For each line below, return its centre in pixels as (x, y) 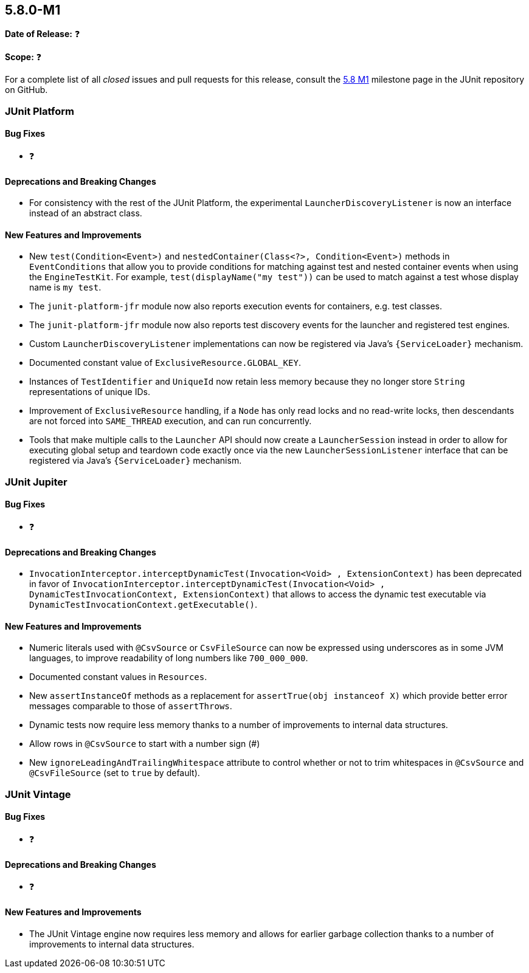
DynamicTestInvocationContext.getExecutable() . (143, 605)
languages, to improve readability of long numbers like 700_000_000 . (169, 658)
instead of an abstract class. (86, 213)
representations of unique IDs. (90, 392)
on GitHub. (26, 90)
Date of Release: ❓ (43, 34)
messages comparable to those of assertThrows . (131, 706)
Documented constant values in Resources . (118, 677)
